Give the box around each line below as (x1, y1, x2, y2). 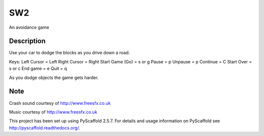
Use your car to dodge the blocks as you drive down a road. (9, 50, 130, 56)
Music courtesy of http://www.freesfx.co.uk (9, 109, 97, 115)
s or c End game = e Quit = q (9, 66, 67, 72)
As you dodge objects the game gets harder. (9, 75, 99, 80)
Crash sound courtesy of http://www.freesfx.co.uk (9, 100, 111, 106)
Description (9, 37, 46, 45)
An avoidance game (9, 24, 49, 30)
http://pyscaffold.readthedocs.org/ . (9, 125, 80, 131)
